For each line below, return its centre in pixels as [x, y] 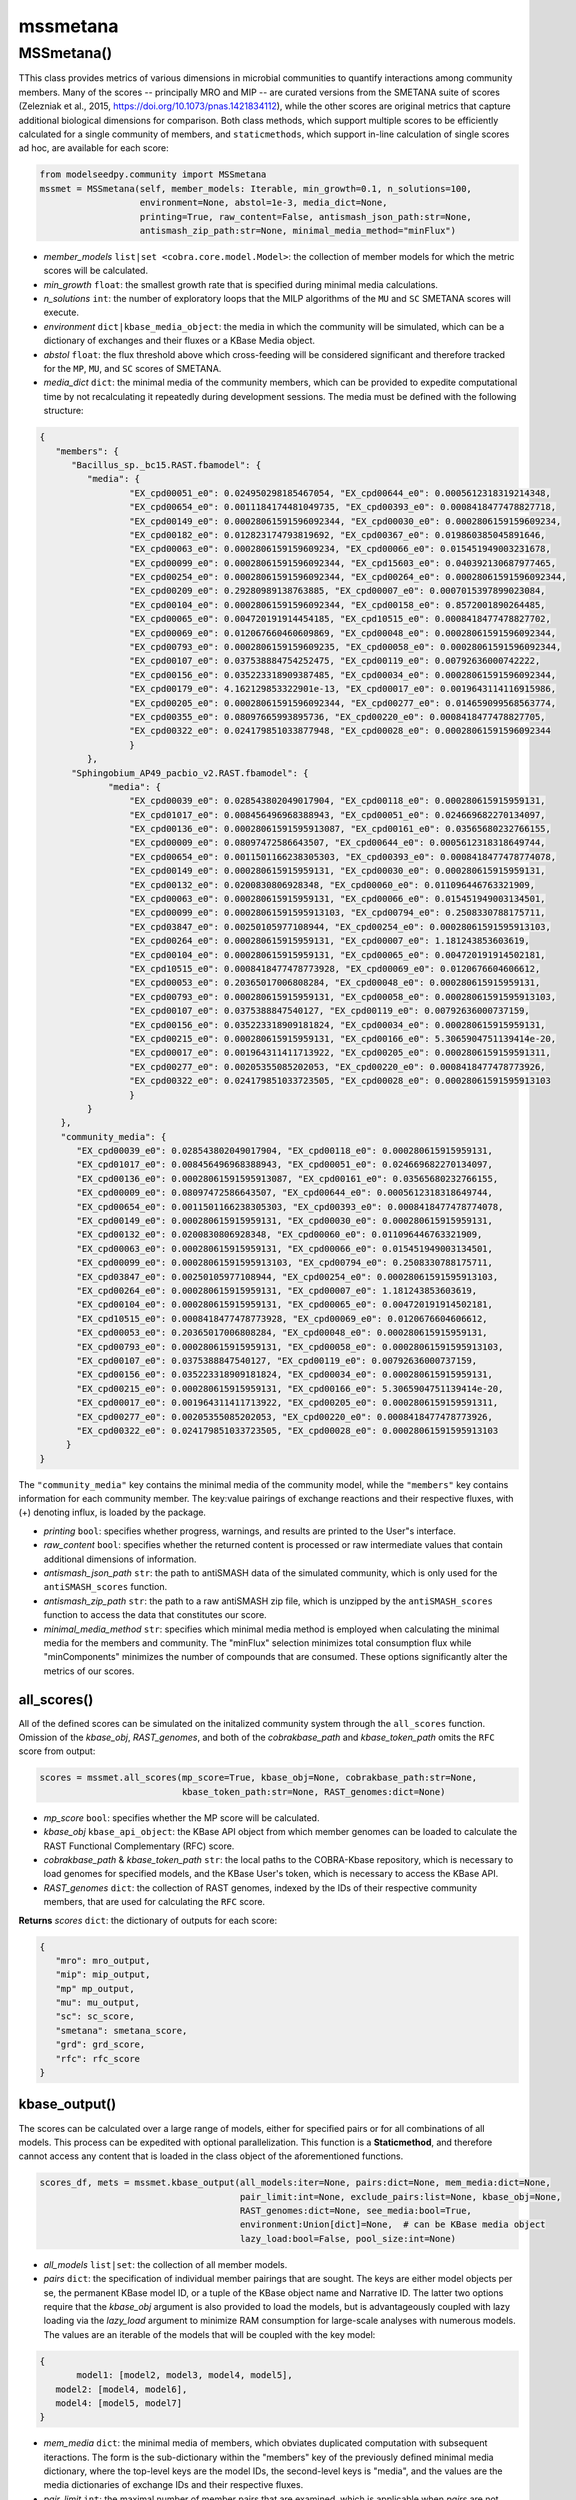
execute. [61, 312]
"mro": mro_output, [103, 1960]
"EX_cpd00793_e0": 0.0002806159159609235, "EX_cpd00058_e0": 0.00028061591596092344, [345, 647]
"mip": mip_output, [103, 1974]
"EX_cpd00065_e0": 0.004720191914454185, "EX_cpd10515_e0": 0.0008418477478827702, [340, 619]
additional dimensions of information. [120, 1559]
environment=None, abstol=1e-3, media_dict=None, [263, 203]
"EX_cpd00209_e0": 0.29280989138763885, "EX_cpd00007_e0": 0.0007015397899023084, [337, 591]
